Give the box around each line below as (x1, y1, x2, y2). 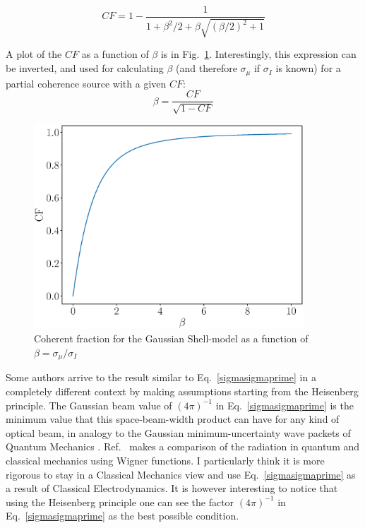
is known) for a (275, 61, 341, 76)
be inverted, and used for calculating (6, 61, 164, 76)
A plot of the (6, 47, 62, 61)
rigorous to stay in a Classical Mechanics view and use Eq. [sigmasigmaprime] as (6, 467, 356, 481)
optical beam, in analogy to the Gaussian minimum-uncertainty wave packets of (6, 425, 351, 440)
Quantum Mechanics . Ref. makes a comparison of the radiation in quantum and (6, 439, 360, 454)
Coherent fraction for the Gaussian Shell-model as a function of (34, 331, 309, 346)
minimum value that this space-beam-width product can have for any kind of (6, 412, 340, 426)
